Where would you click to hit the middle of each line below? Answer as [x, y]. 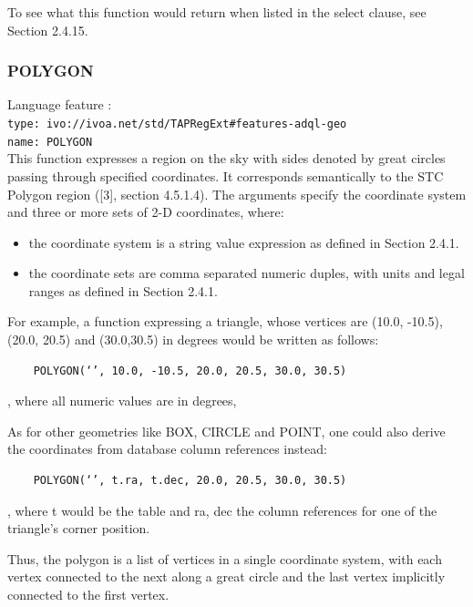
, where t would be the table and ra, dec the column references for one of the [222, 510]
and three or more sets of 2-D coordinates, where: [146, 212]
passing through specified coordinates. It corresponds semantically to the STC [226, 175]
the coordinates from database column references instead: [167, 449]
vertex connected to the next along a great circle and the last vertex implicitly [226, 576]
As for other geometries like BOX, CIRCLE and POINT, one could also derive [226, 431]
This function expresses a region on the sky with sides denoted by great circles [226, 158]
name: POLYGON [50, 142]
